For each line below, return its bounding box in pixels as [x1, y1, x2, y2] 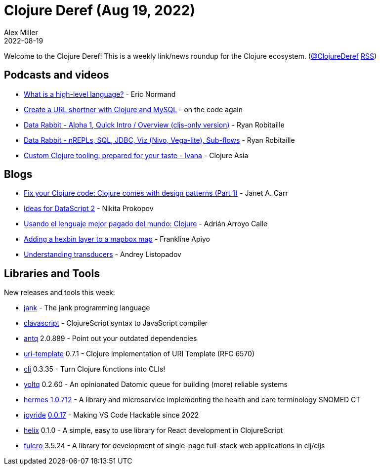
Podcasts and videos [4, 69, 109, 82]
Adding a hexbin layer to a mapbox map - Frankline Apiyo [24, 235, 210, 244]
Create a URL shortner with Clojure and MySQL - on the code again [24, 105, 243, 114]
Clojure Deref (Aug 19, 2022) [4, 2, 195, 19]
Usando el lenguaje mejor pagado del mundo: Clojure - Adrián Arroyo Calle [24, 219, 268, 228]
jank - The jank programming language [24, 303, 150, 312]
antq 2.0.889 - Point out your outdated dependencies [24, 334, 197, 343]
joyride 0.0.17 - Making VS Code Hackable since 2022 [24, 411, 199, 420]
